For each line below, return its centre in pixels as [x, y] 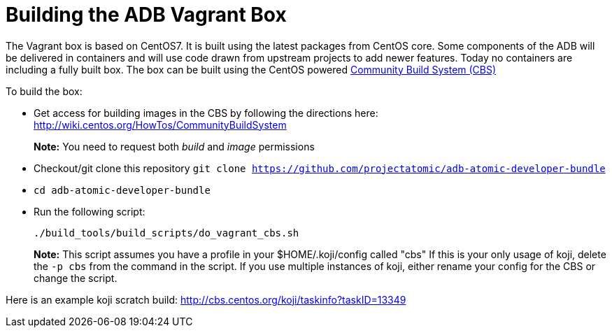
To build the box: [44, 91]
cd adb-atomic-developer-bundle [122, 190]
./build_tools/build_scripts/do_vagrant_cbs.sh [166, 233]
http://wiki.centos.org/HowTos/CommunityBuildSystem [160, 125]
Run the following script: [90, 211]
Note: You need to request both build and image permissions [174, 146]
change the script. [76, 278]
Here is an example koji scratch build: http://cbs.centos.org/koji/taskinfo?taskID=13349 [206, 299]
